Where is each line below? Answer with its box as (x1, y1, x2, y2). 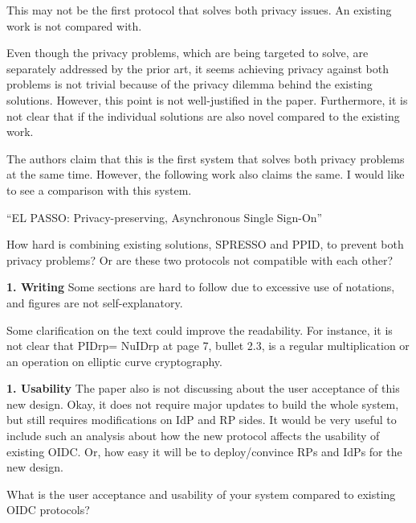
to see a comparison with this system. (6, 181, 192, 198)
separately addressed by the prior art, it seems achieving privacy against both (6, 60, 389, 76)
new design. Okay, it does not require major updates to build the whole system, (6, 395, 399, 412)
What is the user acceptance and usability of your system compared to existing (6, 485, 396, 502)
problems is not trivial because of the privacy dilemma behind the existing (6, 76, 373, 93)
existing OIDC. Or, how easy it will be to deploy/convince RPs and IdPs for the (6, 443, 402, 459)
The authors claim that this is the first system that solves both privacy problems (6, 150, 405, 167)
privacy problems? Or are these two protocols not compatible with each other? (6, 251, 394, 268)
